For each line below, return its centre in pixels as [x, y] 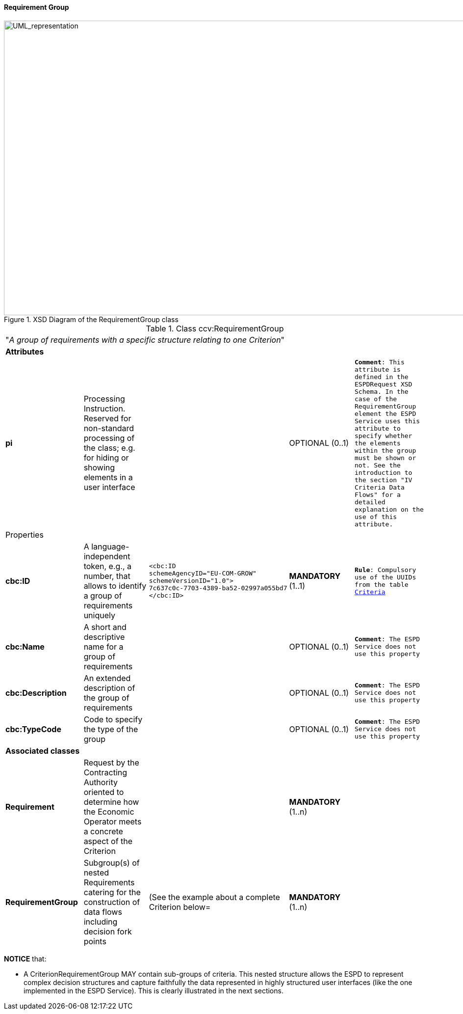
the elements [378, 443]
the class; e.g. [109, 448]
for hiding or [106, 458]
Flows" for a [378, 494]
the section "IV [384, 480]
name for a [103, 646]
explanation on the [389, 509]
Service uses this [387, 421]
